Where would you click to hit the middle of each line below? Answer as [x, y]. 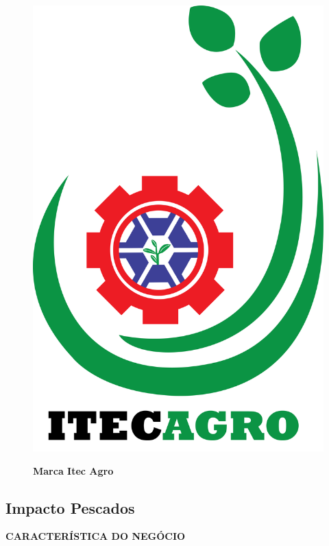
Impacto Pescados [70, 507]
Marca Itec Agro [73, 470]
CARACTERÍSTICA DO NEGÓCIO [96, 536]
